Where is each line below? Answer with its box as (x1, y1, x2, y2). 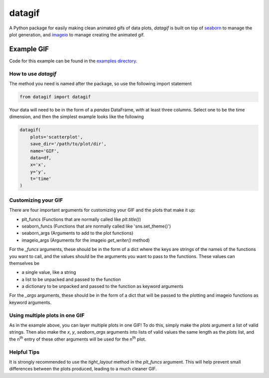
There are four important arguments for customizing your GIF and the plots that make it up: (9, 207, 196, 213)
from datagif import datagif (19, 94, 91, 100)
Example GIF (9, 45, 49, 53)
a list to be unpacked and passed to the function (21, 276, 121, 282)
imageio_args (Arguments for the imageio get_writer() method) (21, 237, 150, 243)
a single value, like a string (21, 269, 77, 275)
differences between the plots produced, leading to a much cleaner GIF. (9, 366, 157, 372)
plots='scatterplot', (30, 134, 83, 139)
